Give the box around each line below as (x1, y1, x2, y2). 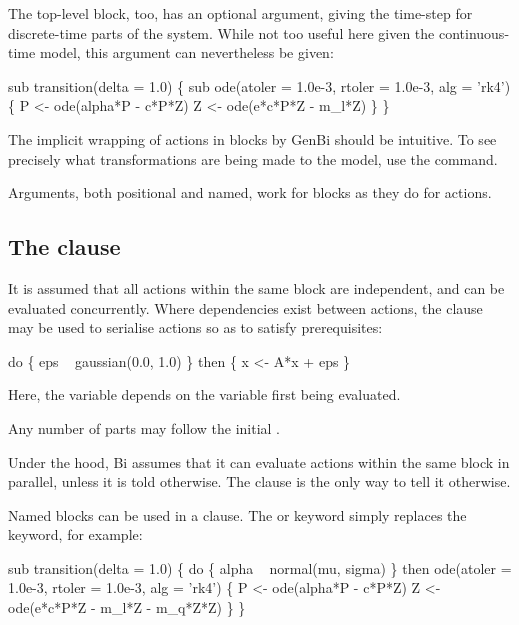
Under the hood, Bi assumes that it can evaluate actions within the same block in (8, 451, 510, 472)
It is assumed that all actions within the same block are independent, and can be (8, 277, 505, 298)
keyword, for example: (8, 524, 143, 545)
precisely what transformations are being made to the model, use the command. (8, 148, 498, 169)
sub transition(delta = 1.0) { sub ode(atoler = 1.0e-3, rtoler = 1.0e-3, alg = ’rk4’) (8, 75, 511, 96)
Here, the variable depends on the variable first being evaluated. (8, 384, 401, 405)
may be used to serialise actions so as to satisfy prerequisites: (8, 317, 383, 338)
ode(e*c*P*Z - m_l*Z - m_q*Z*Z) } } (8, 597, 246, 618)
